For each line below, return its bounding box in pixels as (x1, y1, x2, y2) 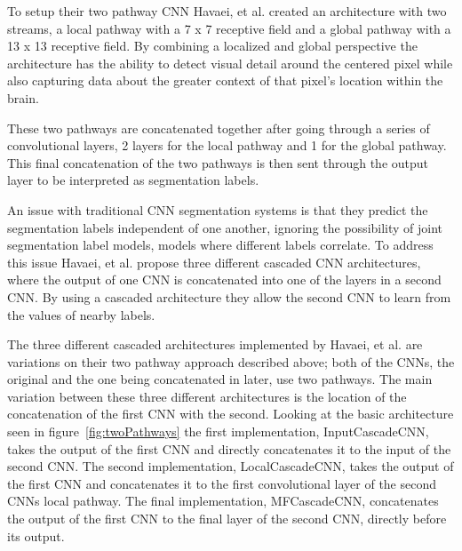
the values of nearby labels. (7, 305, 155, 323)
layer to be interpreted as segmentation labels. (7, 171, 259, 189)
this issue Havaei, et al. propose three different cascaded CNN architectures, (7, 252, 421, 271)
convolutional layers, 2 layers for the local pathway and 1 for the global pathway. (7, 136, 447, 155)
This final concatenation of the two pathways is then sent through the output (7, 153, 429, 172)
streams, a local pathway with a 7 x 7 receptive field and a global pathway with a (7, 19, 451, 37)
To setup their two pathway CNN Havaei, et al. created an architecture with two (7, 2, 447, 20)
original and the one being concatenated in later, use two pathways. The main (7, 370, 433, 388)
